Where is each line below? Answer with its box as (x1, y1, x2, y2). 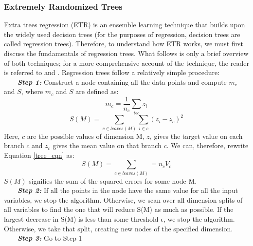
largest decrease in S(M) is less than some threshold (4, 214, 159, 224)
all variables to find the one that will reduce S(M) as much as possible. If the (4, 204, 234, 214)
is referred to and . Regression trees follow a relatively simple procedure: (4, 67, 220, 77)
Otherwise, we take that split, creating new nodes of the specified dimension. (4, 223, 233, 233)
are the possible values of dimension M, (27, 131, 145, 141)
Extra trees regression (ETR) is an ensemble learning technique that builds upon (4, 19, 245, 30)
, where (21, 86, 43, 96)
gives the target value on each (154, 131, 243, 141)
